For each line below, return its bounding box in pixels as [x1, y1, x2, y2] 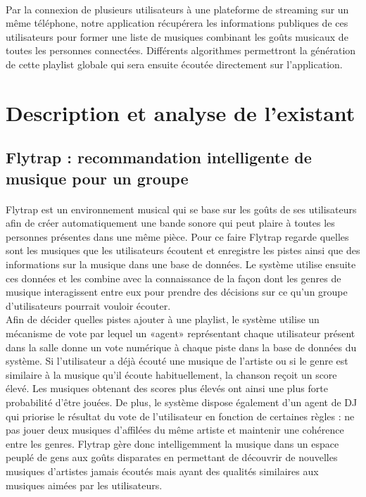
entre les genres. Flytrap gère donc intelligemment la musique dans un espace [6, 436, 339, 451]
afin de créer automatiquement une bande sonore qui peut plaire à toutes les [6, 215, 335, 230]
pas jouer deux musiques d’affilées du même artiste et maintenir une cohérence [6, 422, 344, 437]
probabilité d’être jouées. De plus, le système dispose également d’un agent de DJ [6, 395, 358, 410]
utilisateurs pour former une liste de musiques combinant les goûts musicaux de [6, 29, 348, 44]
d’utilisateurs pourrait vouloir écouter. [6, 298, 171, 313]
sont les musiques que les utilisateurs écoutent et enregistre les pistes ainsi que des [6, 243, 360, 258]
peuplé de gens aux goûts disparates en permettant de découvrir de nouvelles [6, 450, 338, 465]
